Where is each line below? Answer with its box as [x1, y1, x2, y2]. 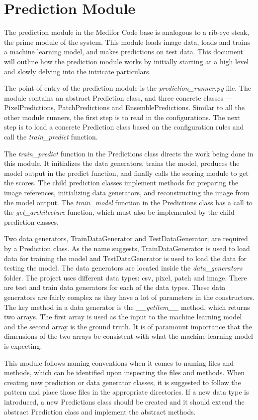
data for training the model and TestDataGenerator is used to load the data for [4, 253, 247, 263]
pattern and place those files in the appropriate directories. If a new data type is [4, 387, 249, 397]
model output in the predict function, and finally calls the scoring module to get [4, 167, 249, 178]
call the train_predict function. [4, 132, 98, 142]
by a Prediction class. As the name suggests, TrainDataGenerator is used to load [4, 243, 250, 253]
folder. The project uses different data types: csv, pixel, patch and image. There [4, 272, 247, 282]
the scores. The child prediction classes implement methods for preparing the [4, 177, 239, 188]
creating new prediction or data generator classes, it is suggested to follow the [4, 377, 241, 387]
